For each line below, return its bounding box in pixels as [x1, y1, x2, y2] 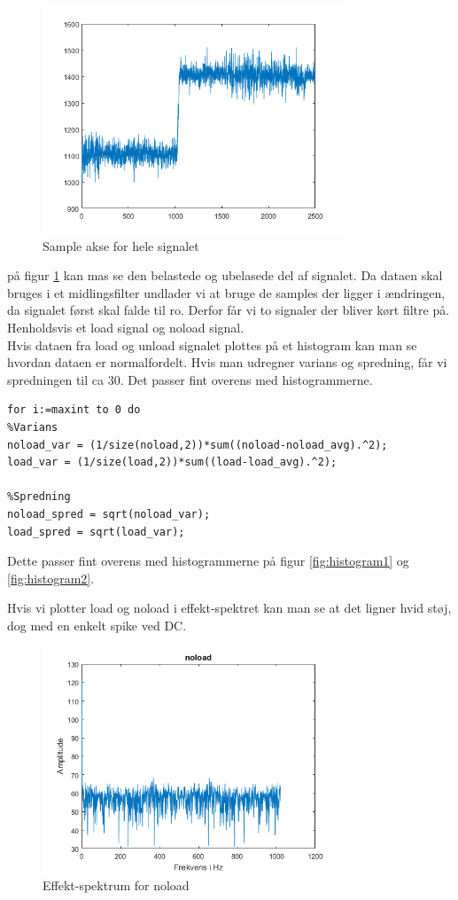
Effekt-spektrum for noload [43, 876, 190, 895]
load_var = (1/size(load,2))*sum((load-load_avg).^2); [7, 456, 338, 469]
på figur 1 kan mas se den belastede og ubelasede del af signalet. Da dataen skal [7, 266, 443, 285]
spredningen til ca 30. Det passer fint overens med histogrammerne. [7, 370, 373, 388]
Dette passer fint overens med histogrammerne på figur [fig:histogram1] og [7, 552, 409, 570]
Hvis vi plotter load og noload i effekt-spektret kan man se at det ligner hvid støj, [7, 599, 452, 617]
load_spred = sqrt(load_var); [7, 525, 185, 538]
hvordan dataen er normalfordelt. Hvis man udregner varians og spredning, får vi [7, 353, 447, 372]
